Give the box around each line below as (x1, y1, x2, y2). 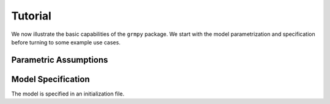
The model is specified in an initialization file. (11, 90, 125, 97)
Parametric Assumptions (11, 55, 108, 65)
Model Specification (11, 74, 90, 85)
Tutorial (11, 9, 52, 23)
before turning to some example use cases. (11, 38, 121, 46)
